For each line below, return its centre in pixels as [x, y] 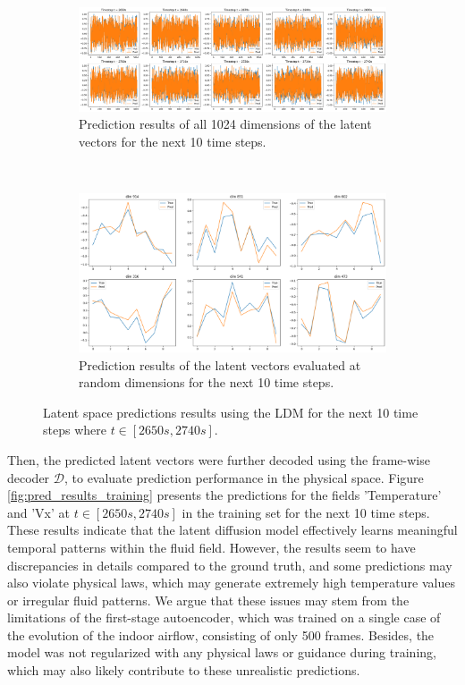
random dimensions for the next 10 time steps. [207, 382]
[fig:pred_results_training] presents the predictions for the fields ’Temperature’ [224, 495]
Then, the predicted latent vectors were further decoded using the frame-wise [219, 459]
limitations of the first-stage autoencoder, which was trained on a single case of [224, 617]
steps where [75, 430]
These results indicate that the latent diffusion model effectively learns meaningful [232, 530]
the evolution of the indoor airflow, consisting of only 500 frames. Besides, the [221, 634]
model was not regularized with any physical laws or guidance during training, [222, 652]
